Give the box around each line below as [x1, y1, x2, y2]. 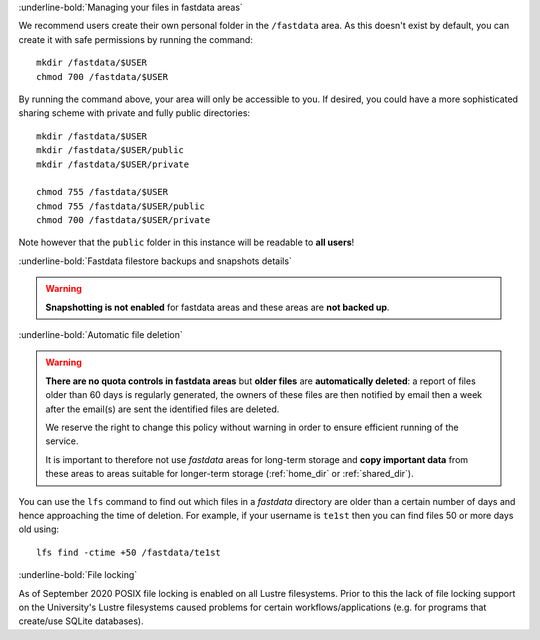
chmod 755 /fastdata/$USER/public [36, 200, 205, 212]
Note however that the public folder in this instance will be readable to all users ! [18, 236, 355, 249]
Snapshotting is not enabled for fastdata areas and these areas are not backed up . [45, 301, 390, 313]
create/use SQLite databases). [18, 615, 144, 627]
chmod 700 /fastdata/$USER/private [36, 215, 211, 226]
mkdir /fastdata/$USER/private [36, 158, 190, 170]
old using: [18, 523, 60, 535]
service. [45, 435, 79, 447]
